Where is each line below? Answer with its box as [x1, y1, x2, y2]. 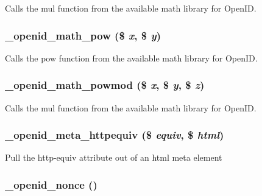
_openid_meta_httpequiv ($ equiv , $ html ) [5, 127, 224, 142]
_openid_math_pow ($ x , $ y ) [5, 27, 161, 43]
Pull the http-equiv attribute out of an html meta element [5, 151, 222, 164]
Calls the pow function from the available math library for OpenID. [5, 51, 258, 64]
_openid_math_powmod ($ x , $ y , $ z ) [5, 77, 205, 93]
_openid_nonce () [5, 177, 97, 192]
